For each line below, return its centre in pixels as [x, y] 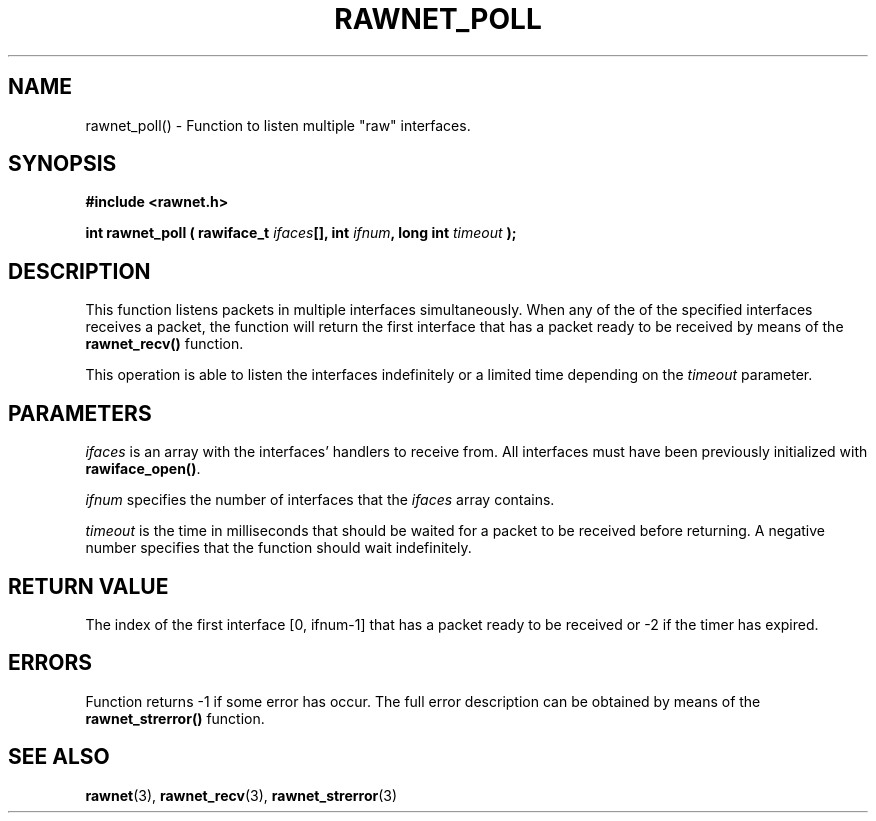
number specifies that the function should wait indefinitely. [278, 548]
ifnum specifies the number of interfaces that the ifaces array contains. [320, 500]
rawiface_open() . [143, 469]
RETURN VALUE [88, 586]
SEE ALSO [59, 757]
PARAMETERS [80, 413]
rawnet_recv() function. [164, 344]
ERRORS [50, 663]
